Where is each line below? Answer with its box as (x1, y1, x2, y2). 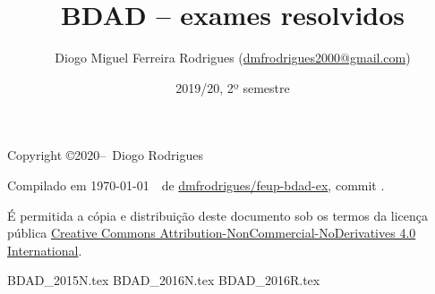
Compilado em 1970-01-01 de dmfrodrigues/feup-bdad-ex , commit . (7, 175, 385, 194)
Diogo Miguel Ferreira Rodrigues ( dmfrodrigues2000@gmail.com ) (55, 48, 411, 67)
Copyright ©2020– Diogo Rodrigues (7, 146, 203, 164)
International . (7, 240, 82, 259)
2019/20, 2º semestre (175, 78, 290, 97)
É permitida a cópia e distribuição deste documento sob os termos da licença (7, 206, 429, 224)
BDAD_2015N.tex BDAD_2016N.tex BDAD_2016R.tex (7, 271, 320, 290)
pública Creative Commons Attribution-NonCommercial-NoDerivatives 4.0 (7, 223, 416, 242)
